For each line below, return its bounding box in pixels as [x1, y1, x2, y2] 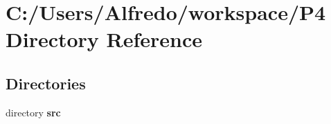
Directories [6, 72, 86, 94]
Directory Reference [6, 25, 203, 53]
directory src [6, 105, 61, 119]
